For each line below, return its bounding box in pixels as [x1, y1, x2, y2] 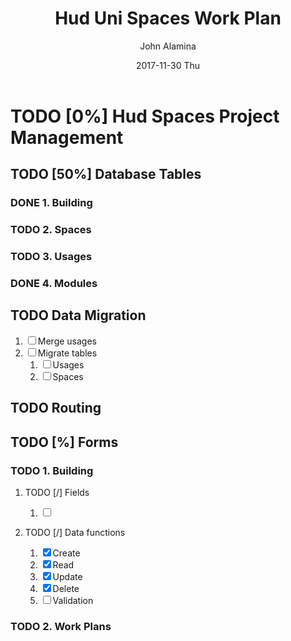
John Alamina [139, 40, 197, 52]
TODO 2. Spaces [10, 223, 92, 237]
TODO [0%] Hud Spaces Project [10, 105, 280, 127]
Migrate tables [37, 347, 98, 359]
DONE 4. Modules [10, 277, 98, 291]
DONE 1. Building [10, 196, 93, 210]
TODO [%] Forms [10, 433, 119, 451]
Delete [52, 582, 80, 594]
